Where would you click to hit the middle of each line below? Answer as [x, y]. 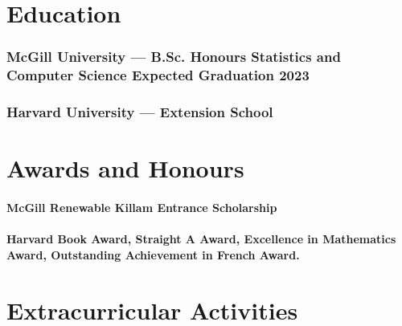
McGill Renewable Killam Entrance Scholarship [142, 207]
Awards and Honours [125, 168]
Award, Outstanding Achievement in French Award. [153, 254]
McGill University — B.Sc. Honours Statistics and [174, 57]
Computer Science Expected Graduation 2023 [158, 75]
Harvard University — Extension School [140, 112]
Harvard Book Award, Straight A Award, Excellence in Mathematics [201, 239]
